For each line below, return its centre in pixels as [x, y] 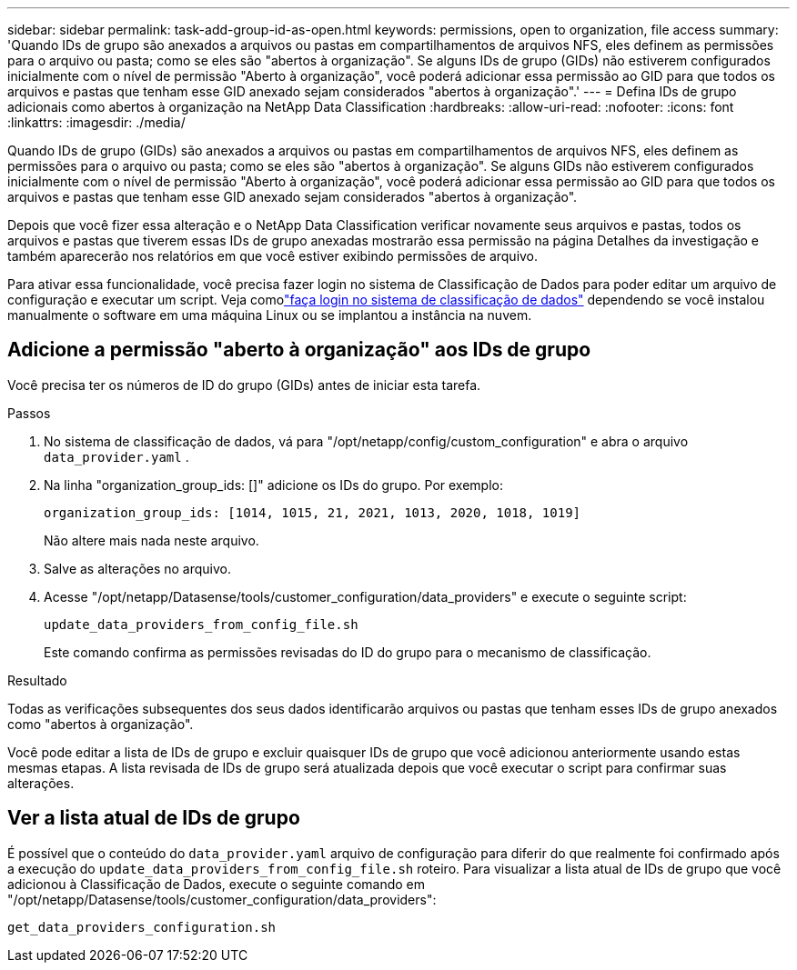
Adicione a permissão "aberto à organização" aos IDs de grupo [299, 350]
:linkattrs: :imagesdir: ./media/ [96, 122]
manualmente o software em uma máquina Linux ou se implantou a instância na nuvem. [270, 315]
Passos [29, 413]
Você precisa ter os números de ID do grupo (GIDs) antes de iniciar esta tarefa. [244, 385]
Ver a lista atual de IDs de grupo [154, 818]
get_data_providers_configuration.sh [142, 927]
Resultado [37, 680]
